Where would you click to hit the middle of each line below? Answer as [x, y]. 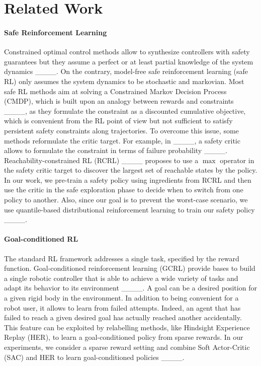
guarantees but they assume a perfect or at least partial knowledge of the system [129, 61]
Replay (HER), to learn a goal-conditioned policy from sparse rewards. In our [124, 337]
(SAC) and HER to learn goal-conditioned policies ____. [94, 357]
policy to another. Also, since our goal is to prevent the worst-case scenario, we [126, 200]
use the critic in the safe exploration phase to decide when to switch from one [124, 190]
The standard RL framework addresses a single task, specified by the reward [122, 258]
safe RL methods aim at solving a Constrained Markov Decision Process [115, 91]
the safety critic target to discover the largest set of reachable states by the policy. [131, 170]
